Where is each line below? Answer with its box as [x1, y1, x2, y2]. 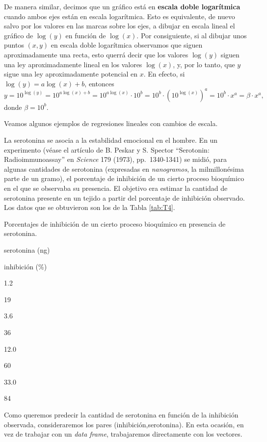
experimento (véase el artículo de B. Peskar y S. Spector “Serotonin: [4, 144, 210, 155]
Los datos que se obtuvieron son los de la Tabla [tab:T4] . [4, 202, 175, 212]
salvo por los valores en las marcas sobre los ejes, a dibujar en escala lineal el [4, 21, 235, 31]
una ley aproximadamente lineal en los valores [4, 59, 142, 69]
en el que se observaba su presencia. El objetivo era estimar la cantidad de [4, 183, 228, 193]
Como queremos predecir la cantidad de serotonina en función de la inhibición [4, 409, 239, 419]
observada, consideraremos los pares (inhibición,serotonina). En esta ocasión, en [4, 419, 244, 429]
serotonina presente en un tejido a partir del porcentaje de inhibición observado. [4, 192, 245, 203]
